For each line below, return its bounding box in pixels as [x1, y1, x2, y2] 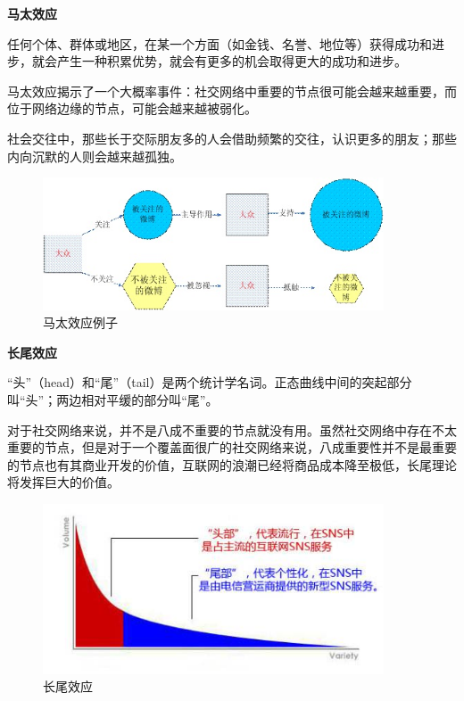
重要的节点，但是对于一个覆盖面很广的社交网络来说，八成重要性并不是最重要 [7, 438, 457, 457]
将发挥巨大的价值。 [7, 473, 120, 491]
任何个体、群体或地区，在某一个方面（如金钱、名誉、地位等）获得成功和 [7, 34, 432, 53]
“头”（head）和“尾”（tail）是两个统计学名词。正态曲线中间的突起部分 [7, 373, 412, 392]
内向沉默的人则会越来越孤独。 [7, 146, 182, 165]
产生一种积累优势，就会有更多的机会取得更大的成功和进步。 [56, 52, 407, 70]
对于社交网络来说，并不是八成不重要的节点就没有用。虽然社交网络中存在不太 [7, 420, 457, 439]
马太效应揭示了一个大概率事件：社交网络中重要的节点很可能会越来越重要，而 [7, 81, 457, 100]
